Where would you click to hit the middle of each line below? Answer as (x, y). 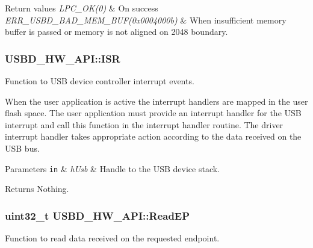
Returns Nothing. (37, 189)
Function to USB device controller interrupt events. (100, 81)
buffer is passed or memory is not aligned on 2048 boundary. (116, 32)
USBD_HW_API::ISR (63, 58)
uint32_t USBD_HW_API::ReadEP (98, 215)
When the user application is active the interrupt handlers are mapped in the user (156, 101)
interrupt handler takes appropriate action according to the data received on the (153, 136)
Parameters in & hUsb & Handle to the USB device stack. (112, 168)
